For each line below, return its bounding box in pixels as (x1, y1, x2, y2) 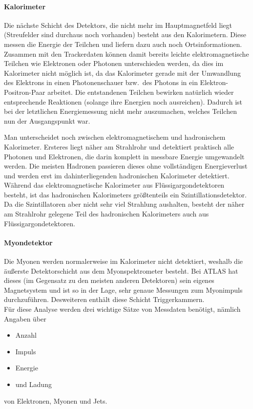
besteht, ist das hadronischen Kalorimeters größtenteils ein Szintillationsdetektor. (4, 189, 247, 199)
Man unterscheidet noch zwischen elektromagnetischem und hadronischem (4, 132, 226, 142)
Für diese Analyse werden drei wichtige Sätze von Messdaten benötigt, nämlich (4, 304, 241, 314)
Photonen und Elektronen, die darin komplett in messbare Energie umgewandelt (4, 151, 245, 161)
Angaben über (4, 313, 46, 323)
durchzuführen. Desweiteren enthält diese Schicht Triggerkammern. (4, 294, 205, 304)
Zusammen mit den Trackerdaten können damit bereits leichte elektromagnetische (4, 48, 249, 59)
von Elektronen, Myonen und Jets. (4, 395, 107, 406)
